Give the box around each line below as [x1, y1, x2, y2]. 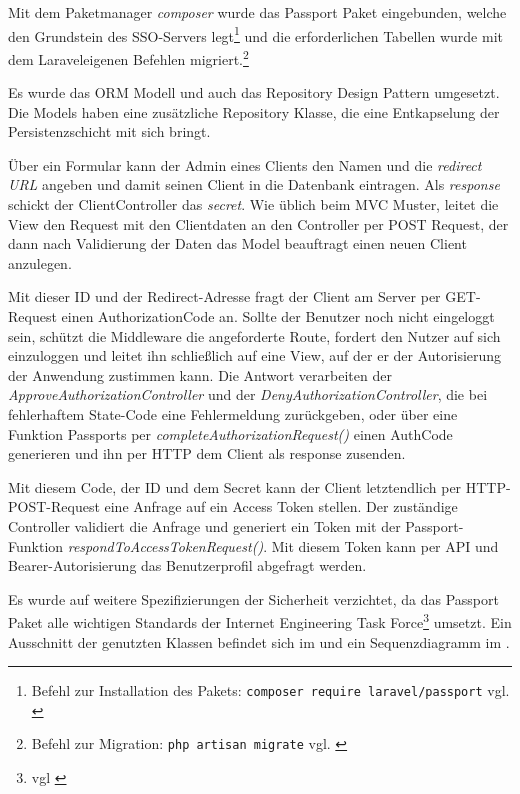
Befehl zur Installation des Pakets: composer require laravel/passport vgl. [31, 680, 510, 701]
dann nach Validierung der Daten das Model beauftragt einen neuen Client [8, 233, 467, 254]
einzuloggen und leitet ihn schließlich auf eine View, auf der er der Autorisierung [8, 345, 502, 366]
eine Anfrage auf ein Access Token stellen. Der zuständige [104, 496, 458, 517]
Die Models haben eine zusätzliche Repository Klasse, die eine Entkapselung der [8, 101, 500, 122]
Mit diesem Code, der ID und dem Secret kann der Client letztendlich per [8, 476, 462, 497]
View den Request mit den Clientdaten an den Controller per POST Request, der [8, 213, 509, 234]
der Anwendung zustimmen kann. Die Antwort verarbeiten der [8, 364, 392, 385]
